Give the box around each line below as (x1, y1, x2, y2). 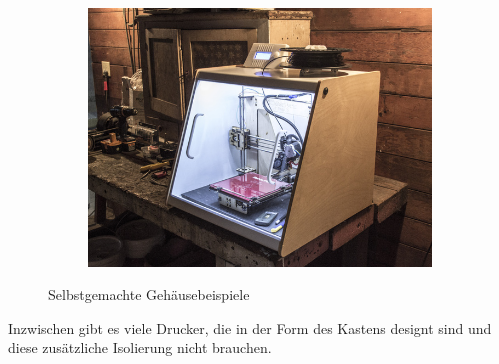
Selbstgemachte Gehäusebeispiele (48, 284, 250, 305)
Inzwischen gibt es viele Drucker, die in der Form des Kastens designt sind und (8, 317, 492, 338)
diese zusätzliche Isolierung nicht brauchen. (8, 337, 272, 358)
